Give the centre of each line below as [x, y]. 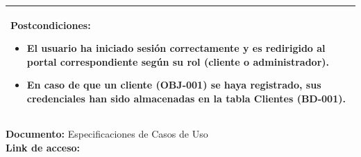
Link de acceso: [43, 147]
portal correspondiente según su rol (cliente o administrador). [178, 61]
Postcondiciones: [51, 25]
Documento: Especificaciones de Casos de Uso [107, 133]
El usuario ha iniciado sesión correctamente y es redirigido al [176, 48]
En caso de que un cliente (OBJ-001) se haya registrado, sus [174, 85]
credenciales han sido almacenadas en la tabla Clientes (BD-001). [186, 98]
